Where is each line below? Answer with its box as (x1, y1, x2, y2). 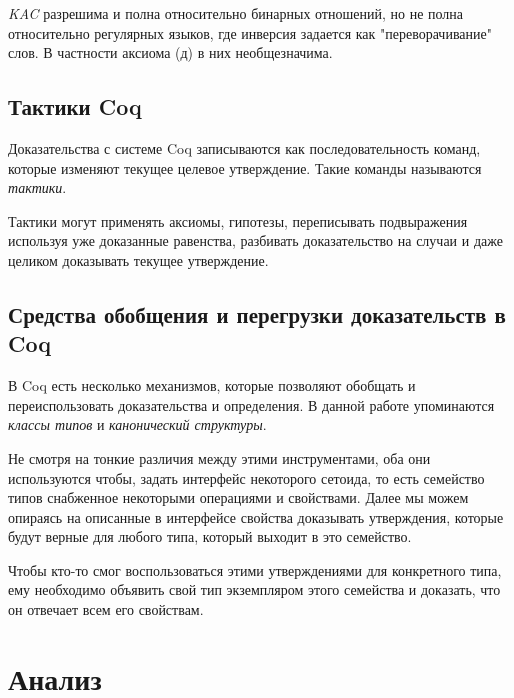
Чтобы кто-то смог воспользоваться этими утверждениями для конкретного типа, (8, 559, 502, 580)
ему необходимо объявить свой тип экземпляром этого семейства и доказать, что (8, 579, 501, 600)
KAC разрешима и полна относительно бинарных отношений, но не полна (8, 3, 464, 23)
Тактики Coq (8, 91, 142, 122)
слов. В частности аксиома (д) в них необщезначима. (8, 42, 333, 63)
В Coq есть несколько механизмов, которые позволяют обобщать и (8, 375, 416, 396)
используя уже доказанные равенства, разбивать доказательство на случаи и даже (8, 230, 503, 251)
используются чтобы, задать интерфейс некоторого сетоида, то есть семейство (8, 467, 485, 488)
